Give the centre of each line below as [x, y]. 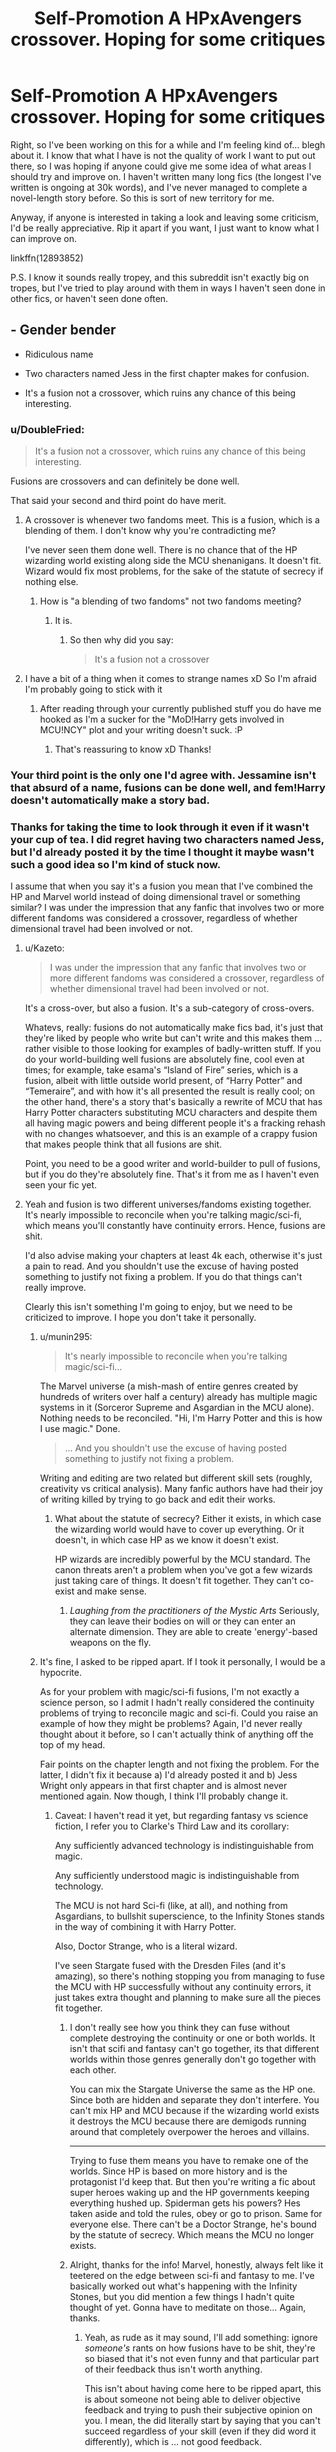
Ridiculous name [59, 354]
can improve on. [43, 238]
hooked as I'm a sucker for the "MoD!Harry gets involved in [162, 719]
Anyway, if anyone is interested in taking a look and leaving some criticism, [165, 217]
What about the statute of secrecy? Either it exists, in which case [188, 1519]
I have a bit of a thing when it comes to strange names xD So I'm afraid [170, 679]
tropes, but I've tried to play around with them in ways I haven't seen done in [168, 288]
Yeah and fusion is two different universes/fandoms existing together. [168, 1204]
